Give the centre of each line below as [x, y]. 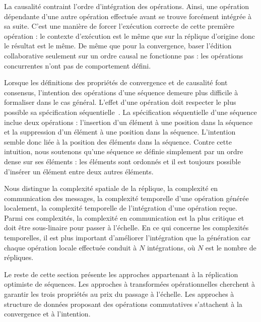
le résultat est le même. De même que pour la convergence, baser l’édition [118, 46]
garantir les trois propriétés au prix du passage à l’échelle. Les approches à [119, 294]
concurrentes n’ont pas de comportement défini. [78, 65]
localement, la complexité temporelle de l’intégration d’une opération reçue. [121, 208]
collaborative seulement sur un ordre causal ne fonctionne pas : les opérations [124, 55]
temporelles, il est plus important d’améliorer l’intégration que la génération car [127, 238]
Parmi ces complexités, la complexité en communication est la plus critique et [124, 217]
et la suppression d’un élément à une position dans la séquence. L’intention [120, 132]
